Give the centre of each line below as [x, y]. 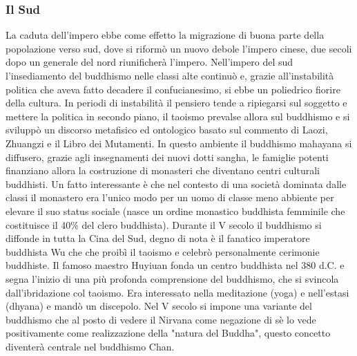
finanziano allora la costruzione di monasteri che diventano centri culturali [163, 170]
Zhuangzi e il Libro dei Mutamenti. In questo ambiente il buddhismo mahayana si [179, 143]
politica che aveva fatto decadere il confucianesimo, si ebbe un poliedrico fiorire [173, 89]
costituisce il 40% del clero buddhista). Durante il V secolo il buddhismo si [164, 224]
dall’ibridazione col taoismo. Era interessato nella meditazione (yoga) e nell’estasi [177, 292]
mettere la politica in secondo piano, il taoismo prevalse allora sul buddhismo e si [178, 116]
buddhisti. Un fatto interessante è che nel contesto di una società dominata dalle [176, 184]
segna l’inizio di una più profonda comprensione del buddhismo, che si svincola [172, 278]
